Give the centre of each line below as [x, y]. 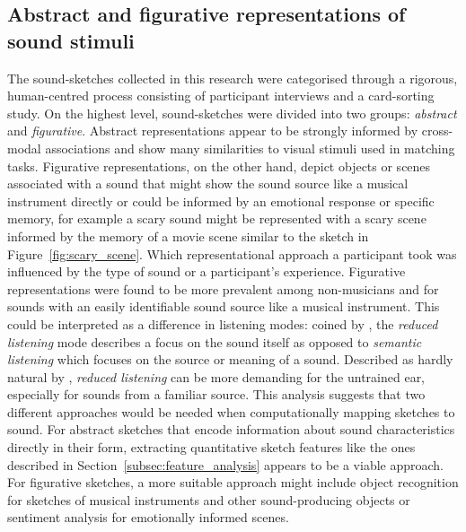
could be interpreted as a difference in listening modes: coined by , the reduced [223, 323]
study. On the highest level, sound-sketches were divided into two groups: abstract [232, 113]
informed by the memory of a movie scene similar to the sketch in [188, 235]
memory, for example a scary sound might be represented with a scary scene [217, 218]
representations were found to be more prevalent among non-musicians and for [223, 288]
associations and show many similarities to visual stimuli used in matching [250, 148]
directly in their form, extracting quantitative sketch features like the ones [211, 447]
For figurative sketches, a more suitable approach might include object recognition [233, 482]
